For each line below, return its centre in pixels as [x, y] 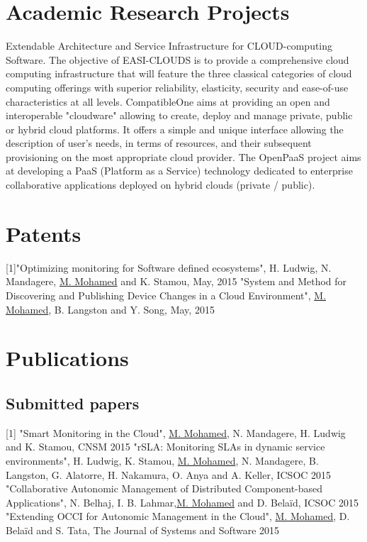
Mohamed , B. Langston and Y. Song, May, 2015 [110, 309]
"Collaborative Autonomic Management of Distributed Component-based [164, 488]
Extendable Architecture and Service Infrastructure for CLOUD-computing [169, 46]
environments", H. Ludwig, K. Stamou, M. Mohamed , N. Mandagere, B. [162, 460]
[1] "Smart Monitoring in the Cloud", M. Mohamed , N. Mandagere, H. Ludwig [176, 432]
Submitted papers [73, 403]
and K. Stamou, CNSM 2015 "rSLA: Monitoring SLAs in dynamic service [165, 447]
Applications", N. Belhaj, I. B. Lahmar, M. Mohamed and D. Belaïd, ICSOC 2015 [182, 502]
